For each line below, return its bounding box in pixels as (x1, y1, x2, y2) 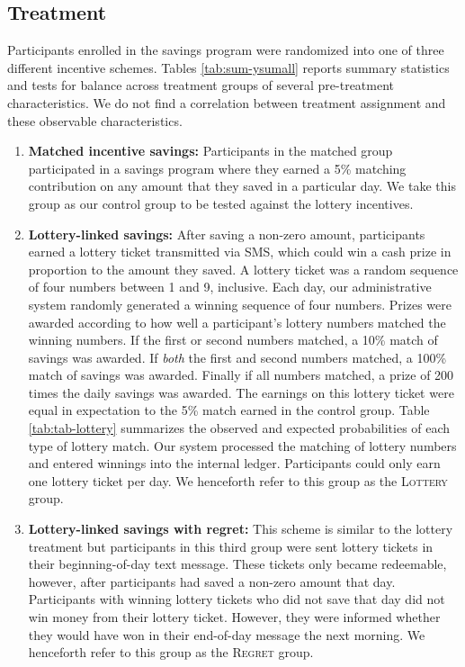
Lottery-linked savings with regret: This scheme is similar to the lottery (28, 519, 453, 538)
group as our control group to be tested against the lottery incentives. (28, 194, 414, 212)
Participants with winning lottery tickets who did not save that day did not (28, 590, 445, 608)
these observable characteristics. (7, 111, 183, 130)
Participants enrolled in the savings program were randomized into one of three (7, 41, 444, 59)
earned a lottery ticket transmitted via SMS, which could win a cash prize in (28, 242, 452, 261)
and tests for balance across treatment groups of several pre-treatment (7, 76, 395, 95)
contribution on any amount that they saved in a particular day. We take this (28, 176, 456, 195)
